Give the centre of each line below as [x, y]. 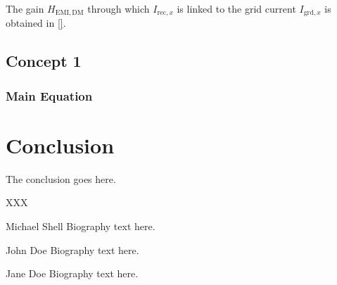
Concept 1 [44, 61]
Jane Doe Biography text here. [72, 273]
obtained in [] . [36, 23]
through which [119, 8]
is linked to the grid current [236, 8]
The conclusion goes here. [61, 178]
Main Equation [49, 95]
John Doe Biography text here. [72, 249]
